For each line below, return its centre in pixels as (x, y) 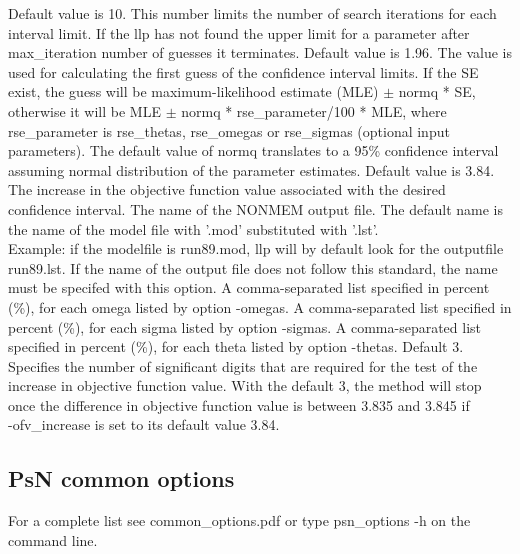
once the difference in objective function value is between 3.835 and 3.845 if (239, 404)
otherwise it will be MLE (84, 110)
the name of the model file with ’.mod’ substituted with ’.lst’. (193, 228)
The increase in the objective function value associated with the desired (227, 189)
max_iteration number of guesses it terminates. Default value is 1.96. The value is (260, 52)
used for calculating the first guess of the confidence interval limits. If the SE (243, 71)
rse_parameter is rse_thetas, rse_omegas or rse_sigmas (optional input (229, 130)
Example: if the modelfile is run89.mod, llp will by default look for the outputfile (256, 248)
